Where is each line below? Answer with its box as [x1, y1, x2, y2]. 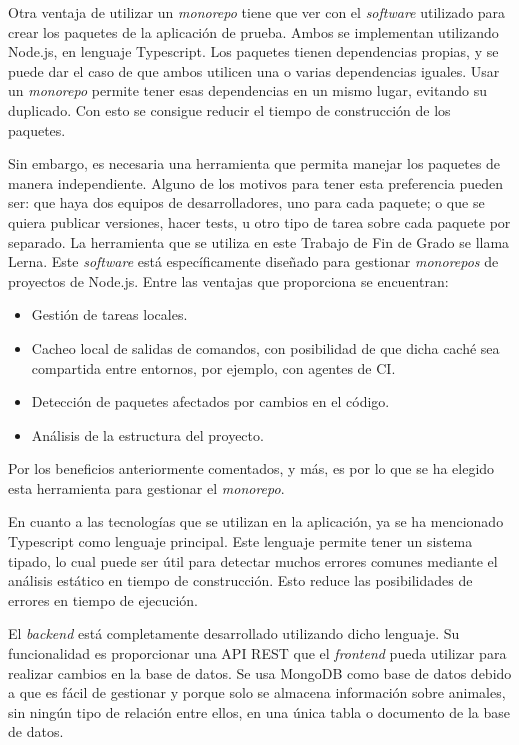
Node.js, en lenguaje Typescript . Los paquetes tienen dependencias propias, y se [8, 41, 499, 62]
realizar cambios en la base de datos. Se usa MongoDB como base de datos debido [8, 662, 512, 683]
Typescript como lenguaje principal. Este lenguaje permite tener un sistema [8, 531, 473, 552]
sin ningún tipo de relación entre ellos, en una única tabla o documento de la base [8, 701, 510, 722]
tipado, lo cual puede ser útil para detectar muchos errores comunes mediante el [8, 550, 498, 571]
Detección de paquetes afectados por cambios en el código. [31, 391, 390, 412]
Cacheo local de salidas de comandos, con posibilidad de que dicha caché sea [31, 337, 500, 358]
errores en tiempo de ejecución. [8, 589, 198, 610]
